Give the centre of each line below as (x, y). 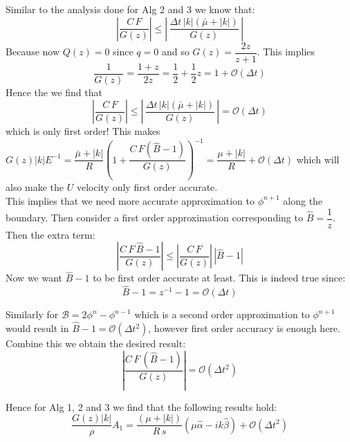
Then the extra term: (50, 234)
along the (303, 200)
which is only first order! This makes (83, 131)
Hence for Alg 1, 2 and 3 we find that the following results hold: (141, 406)
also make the (35, 187)
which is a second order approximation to (222, 314)
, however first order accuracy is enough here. (244, 328)
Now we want (34, 278)
